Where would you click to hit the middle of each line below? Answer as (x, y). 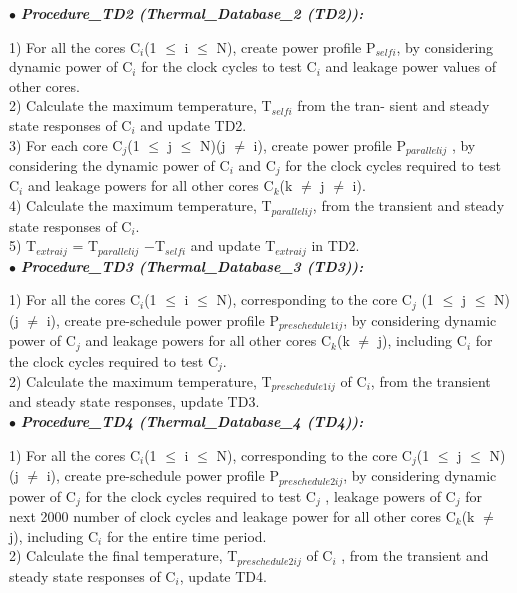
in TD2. (335, 245)
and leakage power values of (410, 66)
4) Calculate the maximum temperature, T (140, 205)
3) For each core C (66, 144)
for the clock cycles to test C (229, 66)
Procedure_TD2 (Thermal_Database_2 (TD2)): (192, 13)
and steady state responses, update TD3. (134, 401)
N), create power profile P (296, 46)
